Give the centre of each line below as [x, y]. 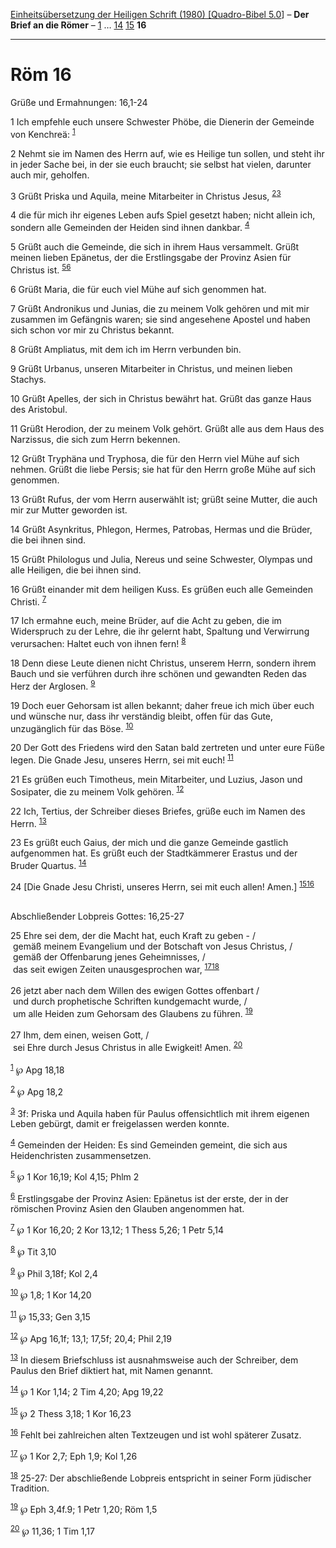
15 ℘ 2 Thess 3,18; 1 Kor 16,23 [71, 1412]
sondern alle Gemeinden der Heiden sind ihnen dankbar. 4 [130, 226]
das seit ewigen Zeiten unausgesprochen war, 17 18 [116, 969]
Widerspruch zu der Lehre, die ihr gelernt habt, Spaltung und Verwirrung [160, 631]
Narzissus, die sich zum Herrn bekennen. [95, 439]
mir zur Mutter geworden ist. [69, 510]
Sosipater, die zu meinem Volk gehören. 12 [97, 791]
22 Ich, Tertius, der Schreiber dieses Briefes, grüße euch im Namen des [158, 811]
